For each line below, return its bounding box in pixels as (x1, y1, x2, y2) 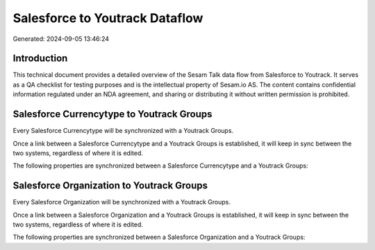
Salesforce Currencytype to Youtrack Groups (12, 108, 212, 120)
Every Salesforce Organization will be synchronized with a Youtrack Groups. (12, 198, 231, 206)
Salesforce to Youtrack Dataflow (12, 10, 203, 26)
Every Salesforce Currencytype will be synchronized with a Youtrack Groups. (12, 127, 234, 135)
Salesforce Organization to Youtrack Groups (12, 180, 208, 192)
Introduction (12, 53, 68, 64)
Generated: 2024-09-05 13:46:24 (12, 35, 110, 43)
